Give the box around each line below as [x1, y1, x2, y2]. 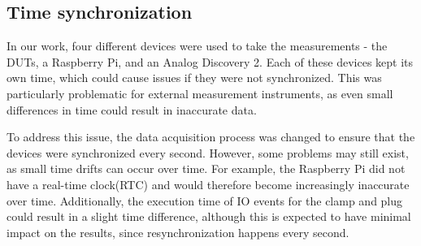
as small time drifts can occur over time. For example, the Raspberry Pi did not [7, 160, 406, 177]
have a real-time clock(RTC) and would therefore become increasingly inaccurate [7, 175, 410, 192]
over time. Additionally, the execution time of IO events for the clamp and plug [7, 192, 403, 209]
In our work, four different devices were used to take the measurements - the [7, 37, 388, 54]
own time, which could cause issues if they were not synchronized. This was [7, 69, 382, 86]
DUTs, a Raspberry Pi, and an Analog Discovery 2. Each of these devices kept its [7, 53, 414, 70]
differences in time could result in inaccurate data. [7, 101, 257, 118]
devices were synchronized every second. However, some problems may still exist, [7, 144, 409, 161]
